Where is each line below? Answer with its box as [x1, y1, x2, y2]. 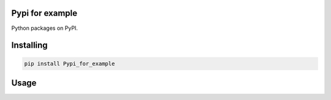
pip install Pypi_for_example [24, 60, 115, 67]
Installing [11, 40, 48, 51]
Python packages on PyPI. [11, 24, 78, 32]
